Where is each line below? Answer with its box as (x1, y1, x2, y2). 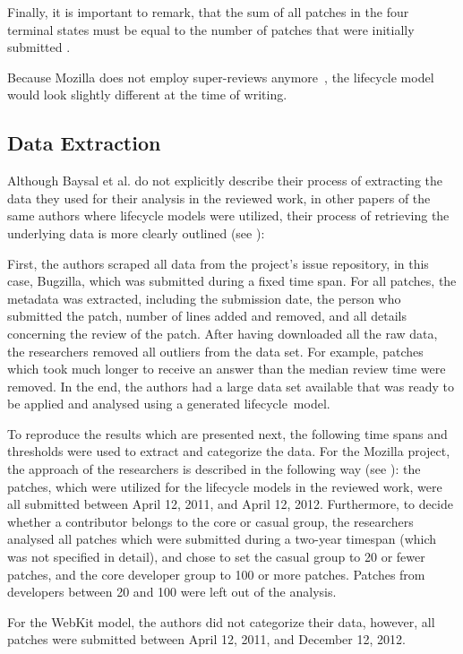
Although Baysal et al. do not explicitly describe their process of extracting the (7, 171, 442, 190)
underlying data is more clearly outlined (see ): (7, 223, 265, 242)
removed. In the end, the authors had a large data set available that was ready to (7, 376, 454, 395)
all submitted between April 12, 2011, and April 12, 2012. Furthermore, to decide (7, 495, 453, 513)
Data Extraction (7, 129, 161, 157)
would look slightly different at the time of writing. (7, 85, 287, 104)
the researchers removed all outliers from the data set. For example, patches (7, 341, 424, 360)
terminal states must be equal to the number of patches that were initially (7, 20, 415, 39)
